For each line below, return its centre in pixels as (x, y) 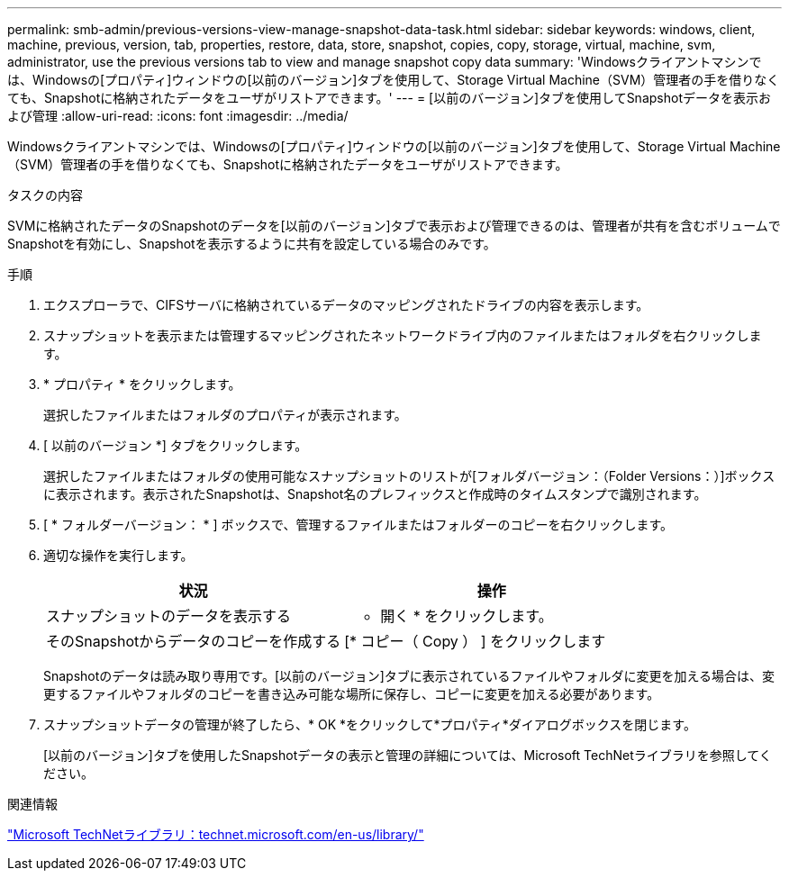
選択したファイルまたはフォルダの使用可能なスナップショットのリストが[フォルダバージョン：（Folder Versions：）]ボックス (409, 476)
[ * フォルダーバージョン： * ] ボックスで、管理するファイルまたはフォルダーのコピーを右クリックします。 (358, 525)
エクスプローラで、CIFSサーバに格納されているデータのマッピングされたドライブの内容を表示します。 (346, 305)
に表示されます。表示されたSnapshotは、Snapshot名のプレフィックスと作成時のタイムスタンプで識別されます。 (375, 494)
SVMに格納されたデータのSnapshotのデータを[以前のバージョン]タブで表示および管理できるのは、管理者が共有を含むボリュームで (394, 226)
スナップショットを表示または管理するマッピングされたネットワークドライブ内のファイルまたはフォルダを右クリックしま (403, 335)
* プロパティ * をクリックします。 (142, 384)
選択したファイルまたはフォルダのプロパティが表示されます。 (225, 415)
